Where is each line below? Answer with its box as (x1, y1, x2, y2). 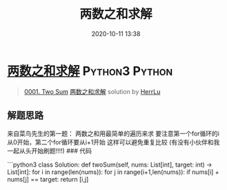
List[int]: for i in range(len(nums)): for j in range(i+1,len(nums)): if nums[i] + (7, 167, 219, 176)
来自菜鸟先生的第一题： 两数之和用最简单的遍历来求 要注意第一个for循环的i (7, 129, 219, 137)
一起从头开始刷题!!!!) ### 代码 (7, 146, 92, 155)
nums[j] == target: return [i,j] (7, 175, 89, 183)
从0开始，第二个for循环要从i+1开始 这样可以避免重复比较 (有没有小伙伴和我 (7, 137, 220, 146)
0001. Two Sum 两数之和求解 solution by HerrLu (23, 87, 161, 95)
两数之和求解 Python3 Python (7, 63, 173, 79)
